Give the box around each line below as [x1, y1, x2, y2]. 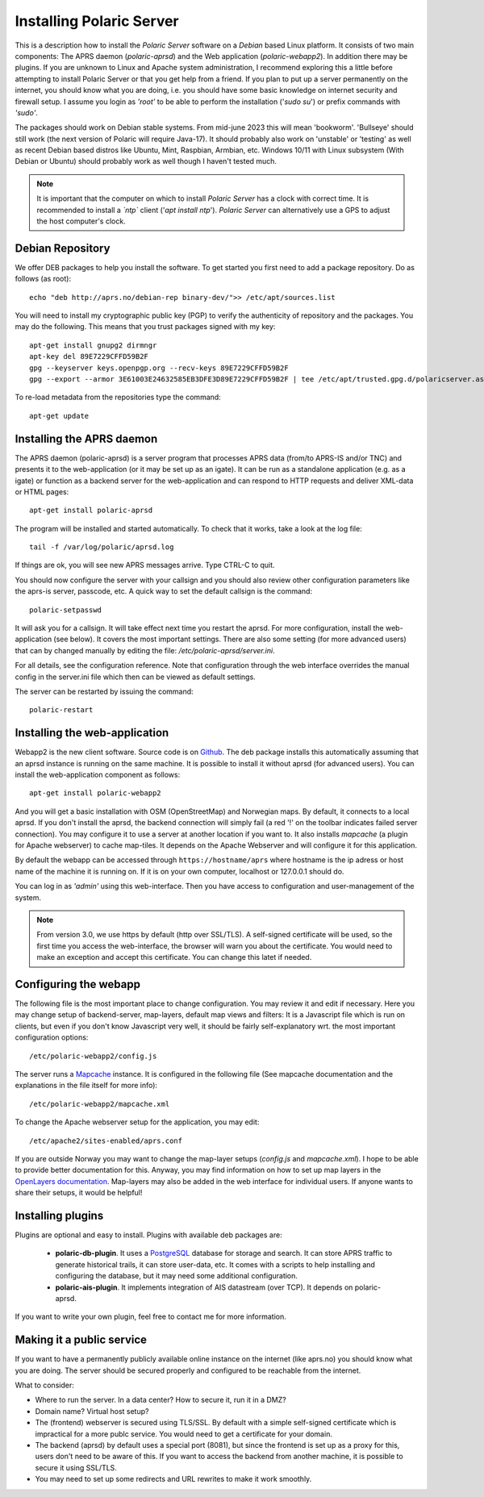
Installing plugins [15, 1208, 104, 1222]
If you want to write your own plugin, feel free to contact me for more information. [15, 1311, 286, 1322]
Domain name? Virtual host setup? [35, 1406, 149, 1416]
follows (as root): [15, 274, 72, 284]
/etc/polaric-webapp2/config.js [29, 1051, 157, 1061]
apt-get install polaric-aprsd [29, 506, 153, 515]
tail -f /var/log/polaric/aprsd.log [29, 543, 174, 552]
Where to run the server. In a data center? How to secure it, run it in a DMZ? [35, 1395, 286, 1405]
